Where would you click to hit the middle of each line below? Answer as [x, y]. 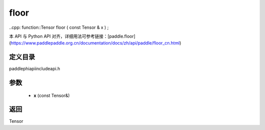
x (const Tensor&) [52, 95]
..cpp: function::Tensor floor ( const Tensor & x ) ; [59, 27]
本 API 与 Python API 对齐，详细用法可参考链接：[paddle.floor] [72, 36]
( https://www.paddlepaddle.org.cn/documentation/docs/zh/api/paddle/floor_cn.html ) [95, 43]
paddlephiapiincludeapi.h [35, 69]
